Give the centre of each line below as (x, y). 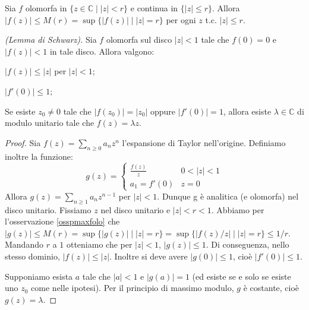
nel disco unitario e (135, 209)
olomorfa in (46, 8)
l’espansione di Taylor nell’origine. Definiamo (204, 142)
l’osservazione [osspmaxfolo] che (62, 221)
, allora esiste (247, 111)
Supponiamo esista (39, 276)
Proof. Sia (23, 142)
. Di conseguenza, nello (247, 244)
